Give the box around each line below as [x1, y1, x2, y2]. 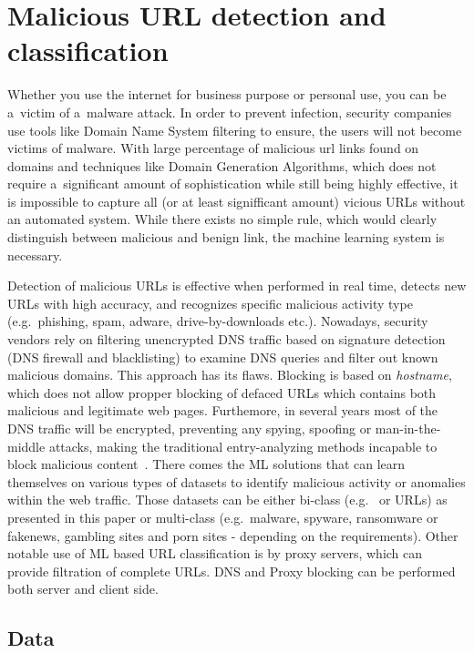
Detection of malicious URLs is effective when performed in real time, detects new [7, 276, 467, 295]
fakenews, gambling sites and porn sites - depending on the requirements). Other [7, 525, 459, 545]
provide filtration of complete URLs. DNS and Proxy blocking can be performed [7, 561, 456, 580]
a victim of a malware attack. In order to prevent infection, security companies [7, 102, 452, 121]
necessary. [7, 245, 63, 264]
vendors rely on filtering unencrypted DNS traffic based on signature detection [7, 330, 446, 349]
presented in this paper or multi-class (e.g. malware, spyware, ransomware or [7, 507, 438, 526]
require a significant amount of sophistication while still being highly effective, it [7, 174, 459, 193]
